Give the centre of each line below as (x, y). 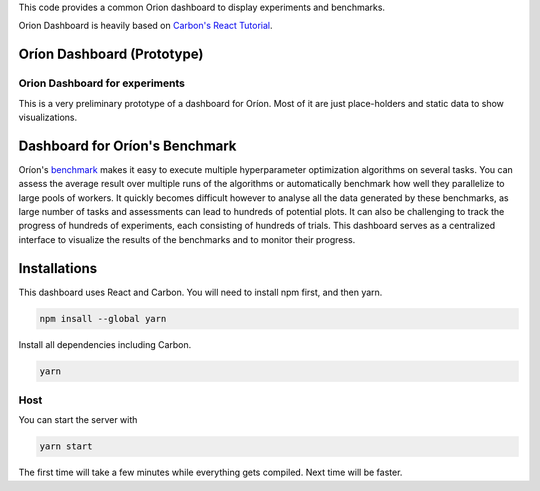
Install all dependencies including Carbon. (105, 344)
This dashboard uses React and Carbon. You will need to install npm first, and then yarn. (200, 292)
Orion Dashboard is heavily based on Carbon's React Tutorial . (146, 26)
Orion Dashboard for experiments (101, 83)
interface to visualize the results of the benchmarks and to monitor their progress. (187, 239)
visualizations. (48, 117)
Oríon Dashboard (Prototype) (111, 54)
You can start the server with (78, 420)
